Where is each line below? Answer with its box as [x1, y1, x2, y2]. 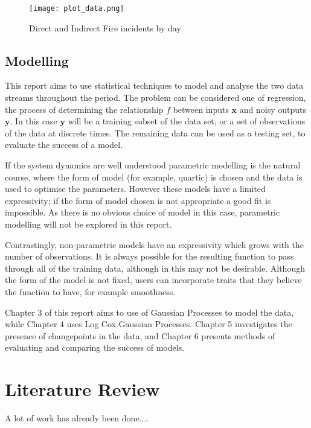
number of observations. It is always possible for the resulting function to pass [5, 250, 294, 263]
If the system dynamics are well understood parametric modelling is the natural [5, 159, 301, 171]
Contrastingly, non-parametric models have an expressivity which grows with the [5, 238, 304, 251]
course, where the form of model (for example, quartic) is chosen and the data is [5, 170, 303, 183]
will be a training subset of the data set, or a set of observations [68, 115, 306, 127]
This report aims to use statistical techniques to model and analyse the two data [5, 79, 304, 92]
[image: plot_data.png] [29, 4, 124, 13]
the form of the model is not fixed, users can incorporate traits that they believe [5, 273, 302, 286]
